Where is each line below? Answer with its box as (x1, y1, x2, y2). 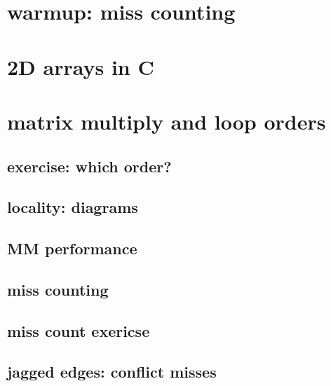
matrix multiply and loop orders (7, 106, 326, 135)
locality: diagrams (7, 196, 138, 218)
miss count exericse (7, 319, 150, 341)
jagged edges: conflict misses (7, 361, 217, 382)
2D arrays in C (7, 52, 154, 81)
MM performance (7, 237, 137, 259)
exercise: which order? (7, 155, 172, 177)
